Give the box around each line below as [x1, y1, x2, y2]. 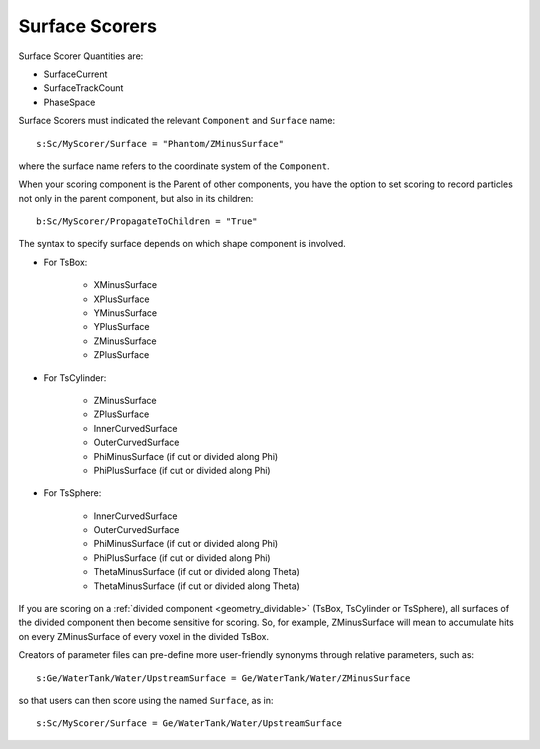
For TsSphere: [43, 487, 102, 499]
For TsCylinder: [43, 371, 107, 384]
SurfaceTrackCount [43, 82, 124, 94]
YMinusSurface [93, 307, 158, 319]
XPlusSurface [93, 293, 150, 305]
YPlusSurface [93, 321, 150, 333]
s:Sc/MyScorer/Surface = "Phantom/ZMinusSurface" [36, 138, 285, 149]
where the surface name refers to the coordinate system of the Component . [18, 160, 330, 172]
